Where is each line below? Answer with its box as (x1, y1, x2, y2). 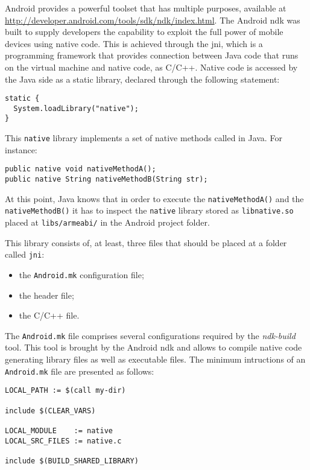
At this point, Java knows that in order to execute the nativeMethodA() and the (5, 192, 304, 205)
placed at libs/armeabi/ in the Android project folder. (5, 216, 210, 228)
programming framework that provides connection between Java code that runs (5, 49, 299, 62)
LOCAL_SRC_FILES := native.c (5, 436, 122, 445)
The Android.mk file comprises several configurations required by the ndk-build (5, 329, 296, 341)
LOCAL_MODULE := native (5, 426, 113, 435)
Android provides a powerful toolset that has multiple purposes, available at (5, 2, 286, 14)
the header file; (19, 288, 74, 301)
